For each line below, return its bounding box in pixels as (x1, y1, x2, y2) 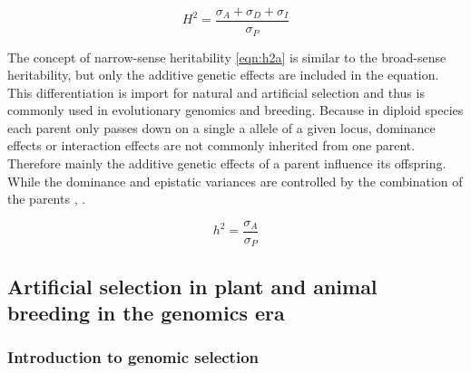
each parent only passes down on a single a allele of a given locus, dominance (7, 118, 436, 137)
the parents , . (7, 189, 86, 208)
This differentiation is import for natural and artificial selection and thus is (7, 82, 425, 101)
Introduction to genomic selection (7, 346, 260, 368)
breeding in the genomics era (7, 299, 285, 327)
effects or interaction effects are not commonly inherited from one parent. (7, 136, 416, 155)
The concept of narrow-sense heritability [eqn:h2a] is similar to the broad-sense (7, 47, 446, 66)
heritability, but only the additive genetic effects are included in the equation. (7, 65, 439, 84)
